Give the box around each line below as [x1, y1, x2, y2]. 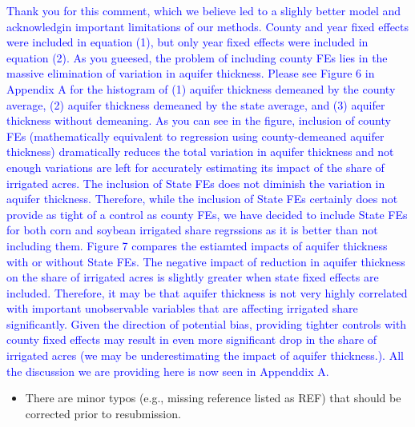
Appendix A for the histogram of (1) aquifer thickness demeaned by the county [6, 80, 396, 97]
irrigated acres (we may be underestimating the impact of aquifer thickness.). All [6, 347, 404, 364]
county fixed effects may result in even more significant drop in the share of [6, 331, 377, 348]
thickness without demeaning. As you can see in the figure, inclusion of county [6, 112, 391, 129]
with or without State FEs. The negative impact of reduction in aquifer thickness [6, 253, 405, 269]
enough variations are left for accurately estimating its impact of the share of [6, 158, 385, 175]
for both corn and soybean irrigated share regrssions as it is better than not [6, 221, 378, 238]
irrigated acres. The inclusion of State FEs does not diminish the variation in [6, 174, 385, 191]
